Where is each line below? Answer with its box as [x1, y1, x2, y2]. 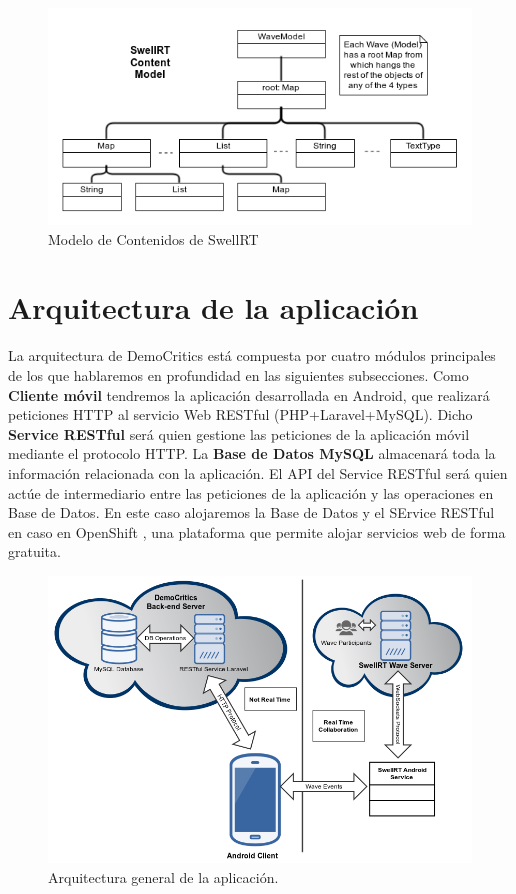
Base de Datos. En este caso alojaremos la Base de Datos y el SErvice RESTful [8, 502, 495, 523]
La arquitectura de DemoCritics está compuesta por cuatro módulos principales [8, 345, 496, 366]
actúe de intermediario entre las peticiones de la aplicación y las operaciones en [8, 482, 494, 503]
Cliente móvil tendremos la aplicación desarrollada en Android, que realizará [8, 384, 490, 405]
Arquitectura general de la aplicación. [48, 866, 279, 887]
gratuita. [8, 541, 61, 562]
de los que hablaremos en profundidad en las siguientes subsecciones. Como [8, 365, 469, 385]
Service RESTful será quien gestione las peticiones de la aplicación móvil [8, 423, 470, 444]
